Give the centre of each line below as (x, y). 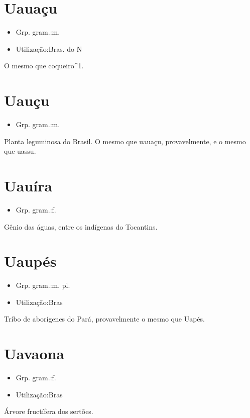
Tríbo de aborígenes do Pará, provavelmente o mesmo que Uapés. (104, 319)
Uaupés (30, 261)
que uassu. (20, 151)
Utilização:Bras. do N (49, 48)
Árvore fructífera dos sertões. (49, 411)
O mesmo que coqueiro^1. (44, 66)
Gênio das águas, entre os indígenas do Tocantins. (81, 226)
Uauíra (28, 185)
